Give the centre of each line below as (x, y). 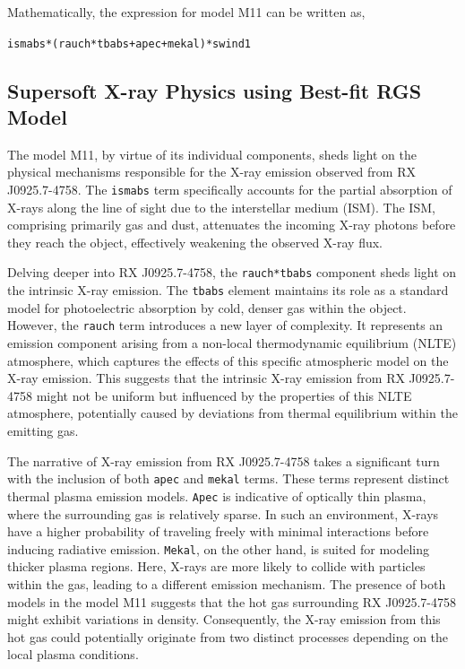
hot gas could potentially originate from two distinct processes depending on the (228, 636)
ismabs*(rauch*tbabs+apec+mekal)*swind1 (129, 43)
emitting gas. (43, 430)
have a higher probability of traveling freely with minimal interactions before (218, 531)
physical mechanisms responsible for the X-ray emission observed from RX (211, 172)
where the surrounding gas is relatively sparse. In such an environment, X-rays (223, 513)
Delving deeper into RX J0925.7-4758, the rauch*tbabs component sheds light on (232, 272)
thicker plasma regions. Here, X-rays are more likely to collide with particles (216, 566)
